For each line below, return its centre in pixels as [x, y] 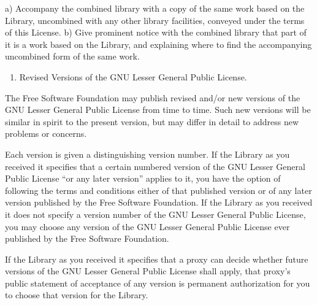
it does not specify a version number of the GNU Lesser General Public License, [155, 214]
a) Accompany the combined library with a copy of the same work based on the [155, 8]
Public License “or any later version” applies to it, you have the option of [143, 178]
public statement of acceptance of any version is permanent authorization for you [158, 283]
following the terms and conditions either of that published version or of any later [158, 190]
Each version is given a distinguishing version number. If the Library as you [147, 154]
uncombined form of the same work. [72, 56]
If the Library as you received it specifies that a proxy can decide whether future [157, 259]
